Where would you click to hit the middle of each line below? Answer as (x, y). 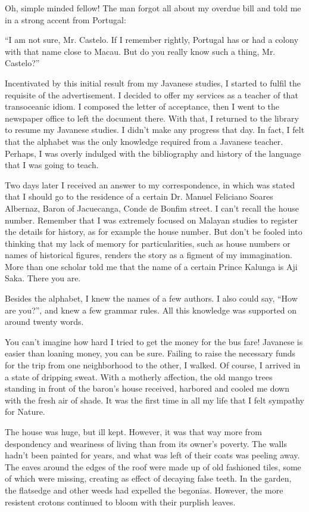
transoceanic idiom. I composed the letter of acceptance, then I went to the (142, 106)
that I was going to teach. (52, 165)
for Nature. (25, 412)
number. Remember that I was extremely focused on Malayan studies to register (151, 220)
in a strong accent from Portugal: (65, 19)
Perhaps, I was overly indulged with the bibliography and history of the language (153, 153)
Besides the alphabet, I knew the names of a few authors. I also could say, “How (151, 298)
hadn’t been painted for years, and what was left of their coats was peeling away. (152, 455)
